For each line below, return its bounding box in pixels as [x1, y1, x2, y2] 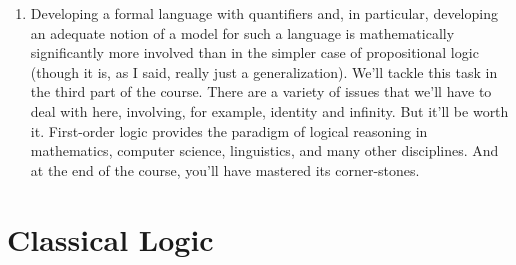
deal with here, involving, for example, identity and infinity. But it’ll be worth [30, 100, 509, 121]
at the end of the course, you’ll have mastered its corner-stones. [30, 159, 420, 180]
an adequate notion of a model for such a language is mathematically [30, 22, 455, 43]
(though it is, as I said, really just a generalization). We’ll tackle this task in [30, 61, 498, 82]
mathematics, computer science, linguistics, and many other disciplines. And [30, 140, 499, 161]
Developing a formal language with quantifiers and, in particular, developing [30, 3, 498, 23]
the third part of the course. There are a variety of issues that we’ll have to [30, 81, 492, 102]
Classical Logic [7, 218, 214, 259]
